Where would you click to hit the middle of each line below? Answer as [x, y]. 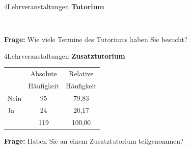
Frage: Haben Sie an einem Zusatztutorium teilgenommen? [94, 140]
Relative [81, 74]
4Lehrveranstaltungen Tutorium [54, 6]
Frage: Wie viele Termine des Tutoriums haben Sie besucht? [96, 39]
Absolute [43, 74]
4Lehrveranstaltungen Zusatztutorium [65, 55]
